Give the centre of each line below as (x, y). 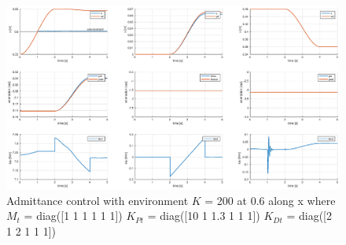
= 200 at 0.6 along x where (270, 200)
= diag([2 (309, 216)
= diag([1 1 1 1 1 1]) (73, 216)
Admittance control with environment (98, 200)
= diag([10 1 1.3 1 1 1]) (204, 216)
